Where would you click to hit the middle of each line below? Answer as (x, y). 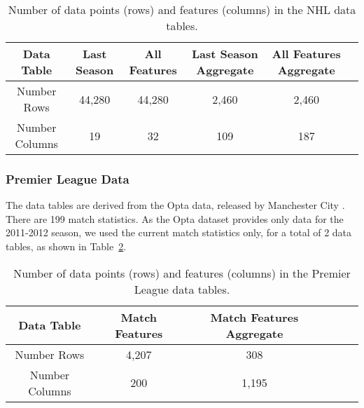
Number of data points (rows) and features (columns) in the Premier (182, 273)
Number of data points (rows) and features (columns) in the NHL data (182, 9)
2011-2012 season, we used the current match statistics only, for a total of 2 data (179, 232)
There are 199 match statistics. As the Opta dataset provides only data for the (175, 218)
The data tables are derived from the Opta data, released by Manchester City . (175, 205)
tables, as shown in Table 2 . (66, 246)
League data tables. (182, 289)
